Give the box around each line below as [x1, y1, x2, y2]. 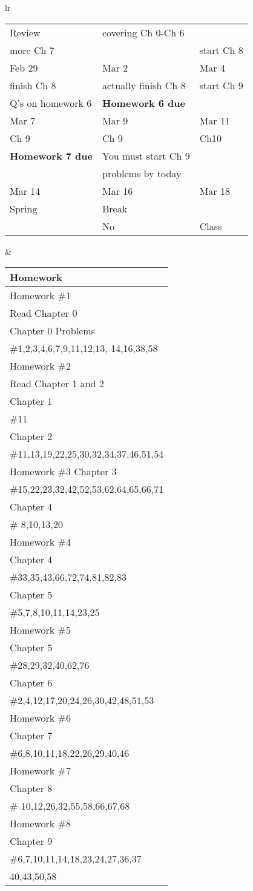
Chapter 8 [10, 781, 53, 796]
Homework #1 [10, 288, 71, 303]
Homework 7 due [10, 148, 93, 163]
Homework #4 [10, 535, 71, 549]
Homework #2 [10, 359, 71, 373]
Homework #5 [10, 623, 71, 637]
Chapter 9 [10, 834, 53, 849]
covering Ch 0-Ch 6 [102, 25, 185, 39]
